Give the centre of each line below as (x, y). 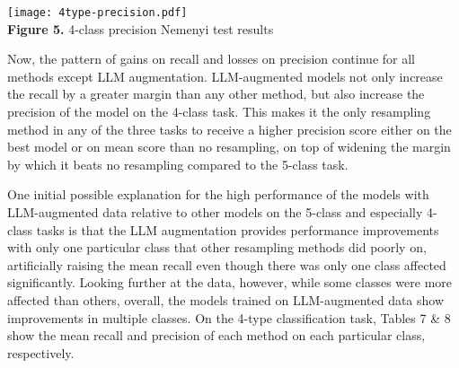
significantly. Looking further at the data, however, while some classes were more (230, 282)
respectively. (41, 352)
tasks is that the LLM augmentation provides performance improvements (238, 229)
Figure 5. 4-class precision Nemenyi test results (141, 28)
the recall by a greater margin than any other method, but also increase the (216, 94)
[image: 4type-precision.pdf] (97, 13)
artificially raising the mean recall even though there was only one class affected (227, 264)
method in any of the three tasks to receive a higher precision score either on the (229, 129)
